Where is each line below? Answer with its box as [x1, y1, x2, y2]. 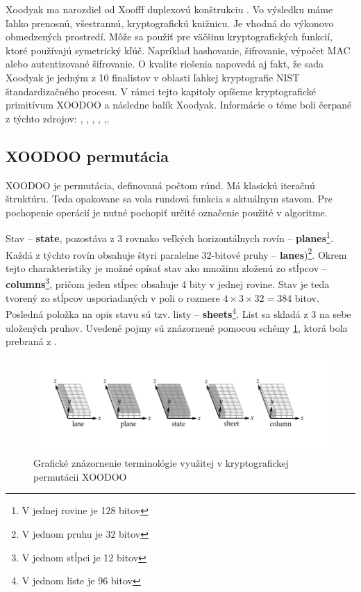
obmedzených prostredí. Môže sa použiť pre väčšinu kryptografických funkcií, [6, 29, 333, 44]
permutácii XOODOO [33, 469, 127, 483]
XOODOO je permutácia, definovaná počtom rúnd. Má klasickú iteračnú [6, 177, 315, 192]
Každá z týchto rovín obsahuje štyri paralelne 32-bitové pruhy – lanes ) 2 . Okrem [6, 245, 347, 262]
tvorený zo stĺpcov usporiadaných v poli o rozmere [6, 290, 220, 305]
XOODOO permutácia [6, 145, 169, 166]
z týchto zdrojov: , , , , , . [6, 111, 110, 125]
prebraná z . [6, 334, 57, 349]
